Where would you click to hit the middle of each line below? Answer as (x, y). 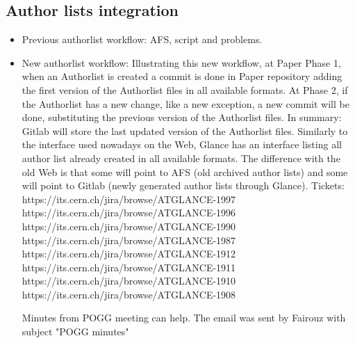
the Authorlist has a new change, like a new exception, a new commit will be (185, 103)
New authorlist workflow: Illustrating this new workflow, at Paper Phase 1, (181, 62)
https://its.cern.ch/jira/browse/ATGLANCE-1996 (129, 213)
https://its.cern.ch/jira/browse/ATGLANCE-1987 (129, 240)
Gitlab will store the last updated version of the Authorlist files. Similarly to (185, 130)
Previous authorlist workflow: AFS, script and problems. (142, 39)
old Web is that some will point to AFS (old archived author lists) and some (185, 171)
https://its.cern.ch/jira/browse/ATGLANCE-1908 (129, 294)
